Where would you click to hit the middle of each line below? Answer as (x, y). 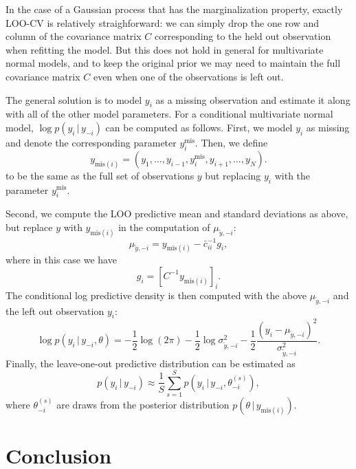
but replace (29, 227)
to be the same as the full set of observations (100, 175)
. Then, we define (231, 142)
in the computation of (164, 227)
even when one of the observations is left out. (188, 76)
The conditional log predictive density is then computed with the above (156, 295)
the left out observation (55, 310)
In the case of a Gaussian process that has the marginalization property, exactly (174, 9)
